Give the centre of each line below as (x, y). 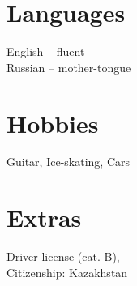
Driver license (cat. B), (63, 256)
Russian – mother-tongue (69, 67)
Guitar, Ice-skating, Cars (68, 162)
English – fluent (46, 51)
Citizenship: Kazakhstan (67, 272)
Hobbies (53, 123)
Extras (44, 218)
